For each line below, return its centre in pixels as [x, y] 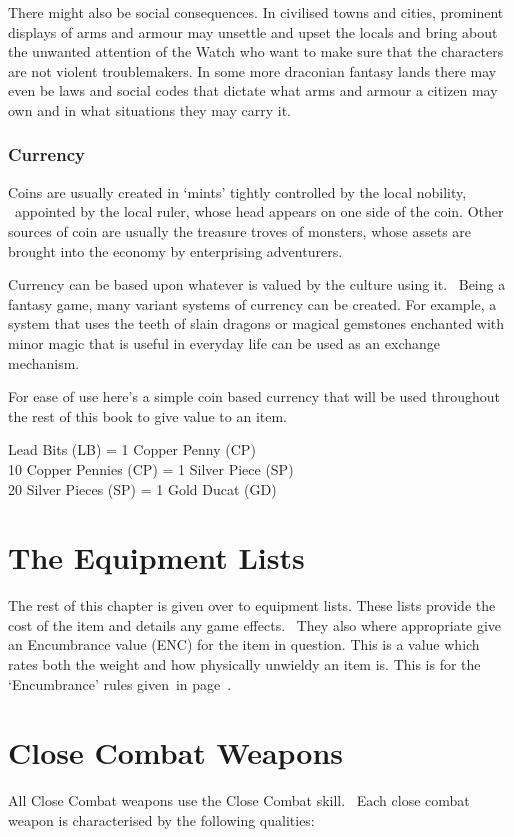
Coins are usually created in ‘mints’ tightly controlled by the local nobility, [237, 191]
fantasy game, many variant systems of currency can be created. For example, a [252, 303]
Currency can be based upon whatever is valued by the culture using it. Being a [257, 284]
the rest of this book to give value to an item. [148, 415]
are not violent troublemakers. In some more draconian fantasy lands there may [252, 70]
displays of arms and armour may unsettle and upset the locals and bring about [253, 31]
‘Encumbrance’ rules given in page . [120, 683]
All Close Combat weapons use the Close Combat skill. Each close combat [239, 800]
